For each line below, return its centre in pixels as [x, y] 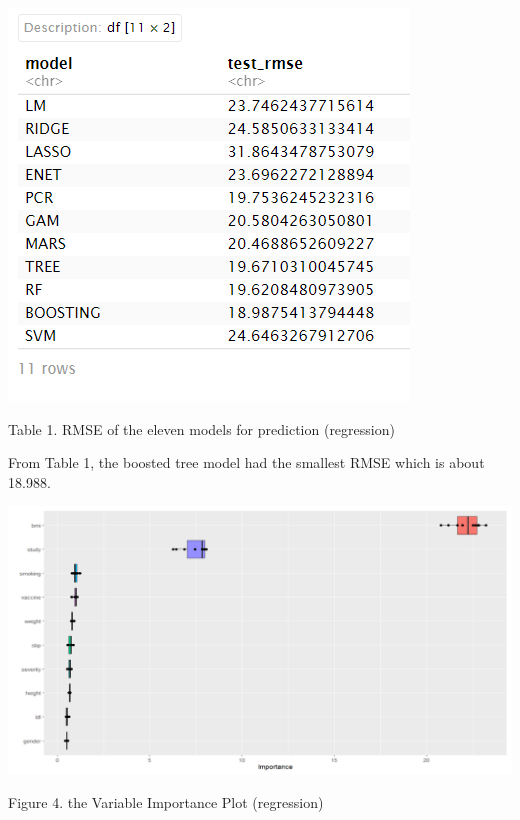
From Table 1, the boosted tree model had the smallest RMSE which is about [246, 462]
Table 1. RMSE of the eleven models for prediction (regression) [201, 428]
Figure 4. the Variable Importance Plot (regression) [166, 801]
